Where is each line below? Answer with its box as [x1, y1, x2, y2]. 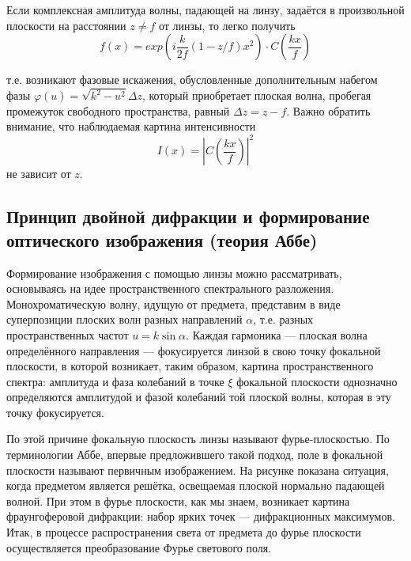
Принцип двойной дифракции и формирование [6, 204, 370, 229]
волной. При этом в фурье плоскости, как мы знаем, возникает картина [6, 492, 350, 509]
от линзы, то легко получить [158, 17, 296, 33]
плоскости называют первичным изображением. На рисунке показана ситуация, [6, 461, 389, 478]
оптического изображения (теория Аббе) [6, 227, 318, 252]
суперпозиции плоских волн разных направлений [6, 311, 243, 328]
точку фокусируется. [6, 404, 104, 420]
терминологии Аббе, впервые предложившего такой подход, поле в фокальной [6, 446, 383, 463]
